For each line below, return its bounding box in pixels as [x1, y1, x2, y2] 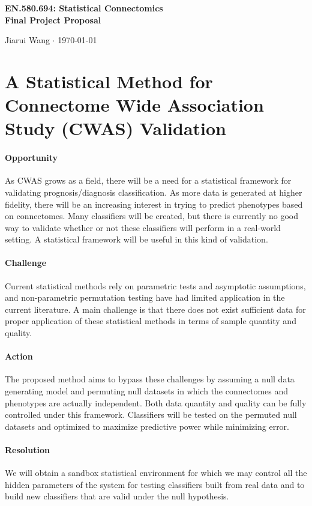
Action [5, 350, 33, 363]
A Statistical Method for [5, 68, 213, 93]
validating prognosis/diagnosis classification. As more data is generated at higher [5, 185, 302, 198]
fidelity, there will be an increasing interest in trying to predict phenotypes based [5, 197, 303, 210]
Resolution [5, 444, 50, 456]
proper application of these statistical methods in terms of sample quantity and [5, 315, 296, 327]
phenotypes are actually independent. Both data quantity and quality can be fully [5, 396, 307, 409]
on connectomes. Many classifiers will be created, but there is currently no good [5, 209, 299, 222]
